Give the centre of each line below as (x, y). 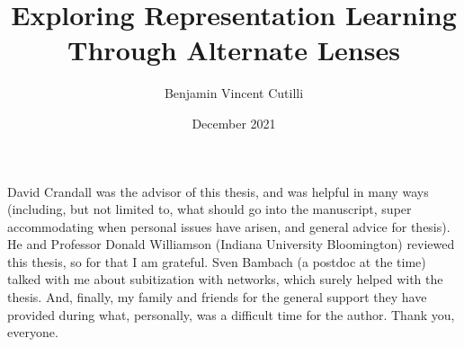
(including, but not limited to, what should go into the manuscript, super (210, 209)
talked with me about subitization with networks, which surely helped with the (225, 279)
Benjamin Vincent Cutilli (234, 93)
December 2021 (234, 123)
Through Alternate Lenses (234, 50)
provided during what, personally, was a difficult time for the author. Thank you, (231, 314)
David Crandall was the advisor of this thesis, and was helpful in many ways (218, 191)
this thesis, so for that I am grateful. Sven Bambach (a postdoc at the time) (217, 261)
